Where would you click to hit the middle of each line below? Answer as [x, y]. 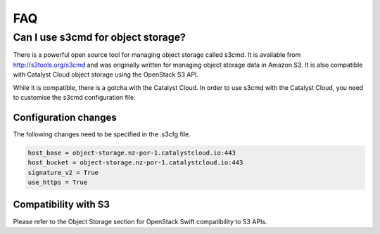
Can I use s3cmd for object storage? [100, 37]
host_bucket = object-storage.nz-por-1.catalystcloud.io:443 [135, 163]
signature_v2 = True [63, 173]
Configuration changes [65, 117]
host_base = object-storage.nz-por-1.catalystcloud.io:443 [132, 152]
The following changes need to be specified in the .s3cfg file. [102, 134]
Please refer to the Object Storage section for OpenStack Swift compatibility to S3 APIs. [140, 221]
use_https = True [58, 182]
